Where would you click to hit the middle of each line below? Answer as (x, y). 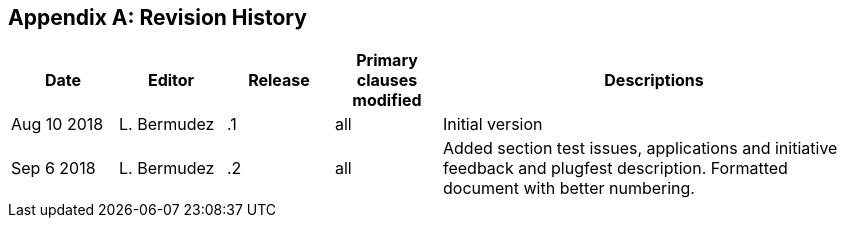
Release (279, 80)
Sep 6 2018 (53, 168)
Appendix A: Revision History (157, 17)
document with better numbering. (569, 188)
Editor (171, 80)
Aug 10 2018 (57, 124)
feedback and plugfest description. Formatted (615, 168)
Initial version (493, 124)
